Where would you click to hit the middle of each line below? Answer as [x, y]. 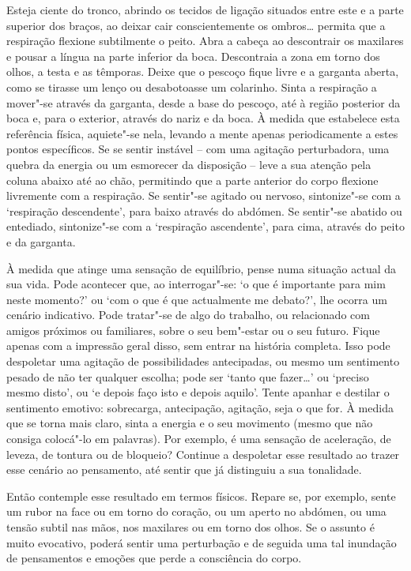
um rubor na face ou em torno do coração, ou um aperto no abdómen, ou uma [196, 511]
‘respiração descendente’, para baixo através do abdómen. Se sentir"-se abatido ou [204, 210]
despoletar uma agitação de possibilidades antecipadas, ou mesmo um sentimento [203, 361]
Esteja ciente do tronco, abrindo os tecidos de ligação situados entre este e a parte [205, 9]
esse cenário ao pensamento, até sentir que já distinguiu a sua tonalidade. [184, 470]
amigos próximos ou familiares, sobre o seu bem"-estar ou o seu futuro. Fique [193, 330]
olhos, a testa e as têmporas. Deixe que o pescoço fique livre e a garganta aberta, [203, 71]
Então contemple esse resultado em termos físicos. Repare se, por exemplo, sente [201, 496]
